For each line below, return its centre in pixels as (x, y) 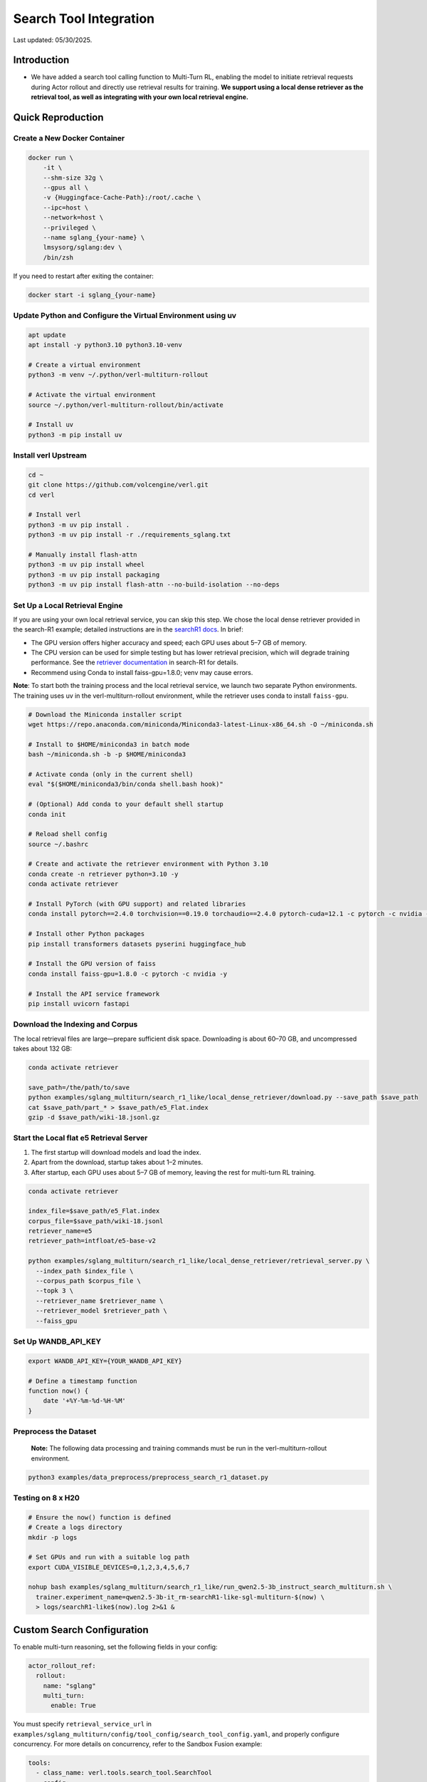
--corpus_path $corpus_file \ (89, 1281)
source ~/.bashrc (58, 844)
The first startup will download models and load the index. (116, 1152)
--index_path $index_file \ (85, 1271)
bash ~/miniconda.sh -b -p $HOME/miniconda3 (107, 754)
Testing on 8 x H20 (46, 1498)
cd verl (41, 495)
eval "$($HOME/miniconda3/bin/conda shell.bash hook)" (126, 784)
